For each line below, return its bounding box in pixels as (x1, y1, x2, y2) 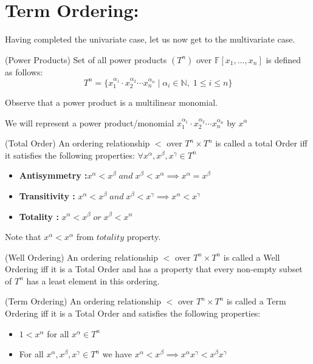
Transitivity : (19, 189, 75, 202)
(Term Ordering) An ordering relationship (5, 295, 162, 307)
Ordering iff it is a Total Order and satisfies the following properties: (5, 307, 261, 320)
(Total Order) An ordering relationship (5, 137, 150, 149)
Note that (5, 230, 41, 243)
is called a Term (226, 295, 286, 307)
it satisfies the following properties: (5, 148, 135, 161)
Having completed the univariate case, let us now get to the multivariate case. (5, 33, 295, 46)
